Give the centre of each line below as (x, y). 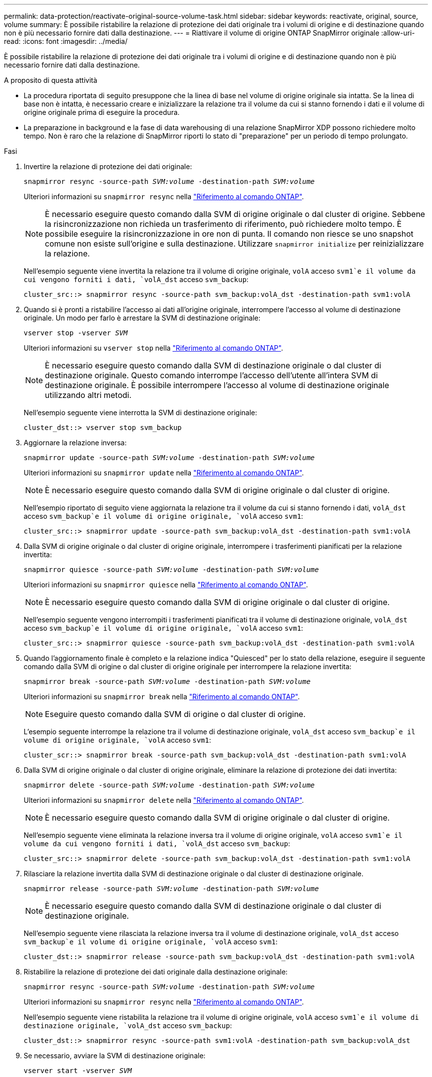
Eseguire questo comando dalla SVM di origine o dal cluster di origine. (175, 714)
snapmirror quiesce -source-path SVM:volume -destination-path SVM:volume (171, 570)
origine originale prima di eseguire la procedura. (102, 112)
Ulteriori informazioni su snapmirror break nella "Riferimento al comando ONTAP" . (162, 697)
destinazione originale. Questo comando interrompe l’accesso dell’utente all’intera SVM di (212, 375)
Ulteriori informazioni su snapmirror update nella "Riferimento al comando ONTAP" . (164, 473)
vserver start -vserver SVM (78, 1071)
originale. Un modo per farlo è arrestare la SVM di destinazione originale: (142, 318)
